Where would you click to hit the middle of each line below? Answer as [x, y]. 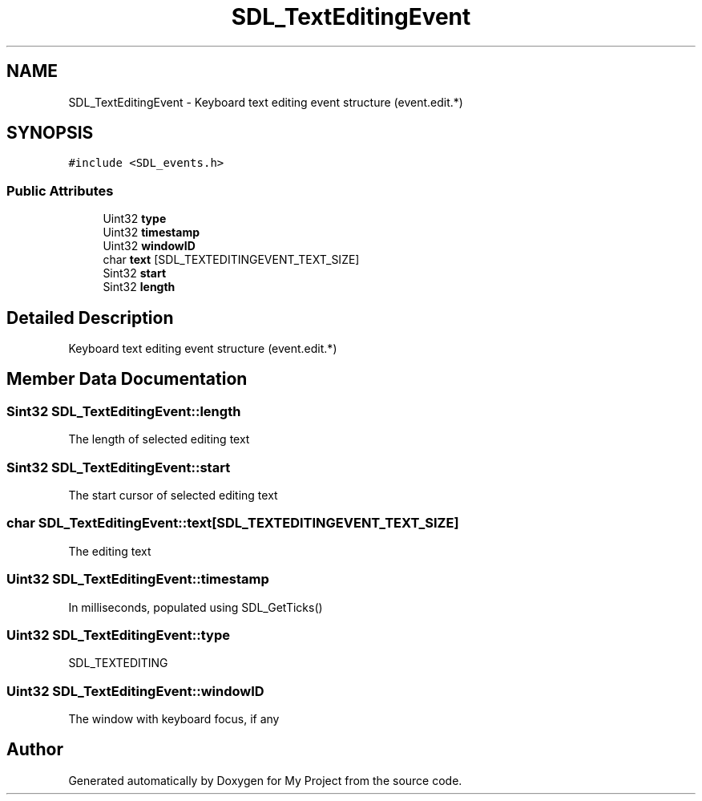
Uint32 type [135, 219]
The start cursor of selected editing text [173, 495]
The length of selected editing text [159, 439]
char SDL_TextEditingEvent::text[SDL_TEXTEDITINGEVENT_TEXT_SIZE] [233, 523]
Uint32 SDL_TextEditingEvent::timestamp [138, 579]
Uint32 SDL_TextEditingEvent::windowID [135, 691]
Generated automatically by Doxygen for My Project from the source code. [265, 780]
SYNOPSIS [50, 133]
